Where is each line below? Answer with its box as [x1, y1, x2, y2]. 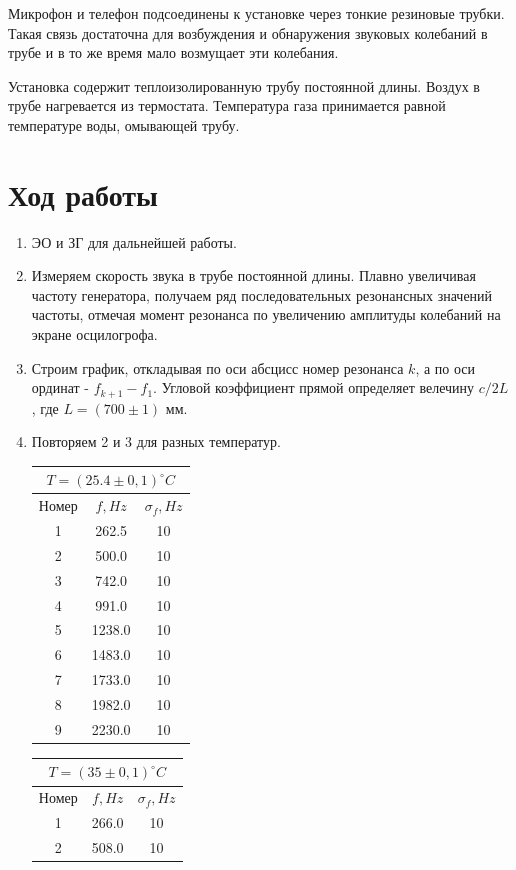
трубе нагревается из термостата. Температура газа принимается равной [8, 95, 446, 116]
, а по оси [415, 357, 476, 378]
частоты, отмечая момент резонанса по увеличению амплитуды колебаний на [31, 304, 501, 325]
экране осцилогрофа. [31, 324, 158, 345]
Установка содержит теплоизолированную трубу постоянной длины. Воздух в [8, 75, 480, 96]
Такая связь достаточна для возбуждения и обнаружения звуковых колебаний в [8, 22, 488, 43]
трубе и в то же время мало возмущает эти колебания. [8, 42, 339, 63]
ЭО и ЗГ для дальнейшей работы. [31, 231, 237, 252]
